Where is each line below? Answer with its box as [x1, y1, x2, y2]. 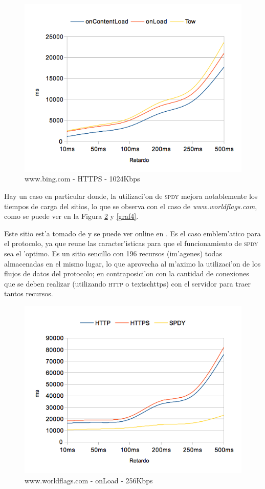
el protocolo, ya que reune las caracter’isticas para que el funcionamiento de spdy [4, 238, 258, 249]
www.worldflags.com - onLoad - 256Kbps [25, 475, 153, 485]
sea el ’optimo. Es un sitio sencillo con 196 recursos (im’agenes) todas [4, 248, 222, 258]
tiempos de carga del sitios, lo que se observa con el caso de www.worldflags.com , [4, 200, 257, 211]
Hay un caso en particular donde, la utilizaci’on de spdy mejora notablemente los [4, 190, 258, 201]
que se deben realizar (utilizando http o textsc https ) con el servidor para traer [4, 278, 251, 289]
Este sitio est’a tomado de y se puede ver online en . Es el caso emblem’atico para [4, 228, 261, 238]
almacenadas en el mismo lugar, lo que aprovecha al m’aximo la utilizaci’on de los [4, 258, 261, 269]
